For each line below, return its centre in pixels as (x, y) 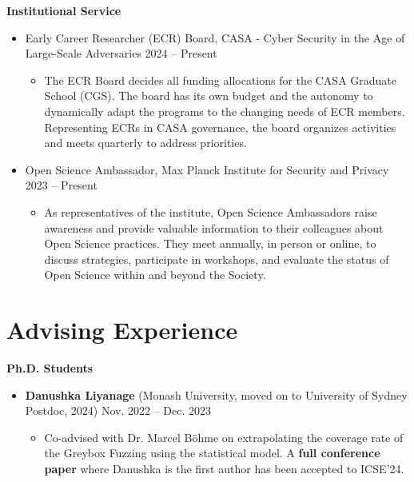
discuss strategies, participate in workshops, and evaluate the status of (217, 259)
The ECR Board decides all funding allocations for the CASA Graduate (221, 80)
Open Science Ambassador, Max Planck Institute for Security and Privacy (207, 169)
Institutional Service (64, 10)
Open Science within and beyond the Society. (155, 275)
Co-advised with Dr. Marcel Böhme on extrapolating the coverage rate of (224, 437)
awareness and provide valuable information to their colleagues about (214, 227)
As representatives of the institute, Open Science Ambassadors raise (211, 211)
